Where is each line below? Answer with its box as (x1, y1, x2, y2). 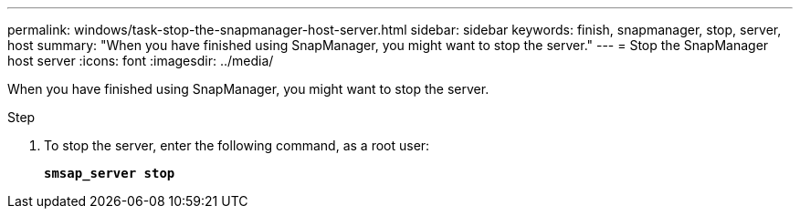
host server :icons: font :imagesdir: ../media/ (7, 53, 274, 68)
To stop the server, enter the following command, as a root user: (44, 138, 430, 153)
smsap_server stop (44, 166, 175, 180)
